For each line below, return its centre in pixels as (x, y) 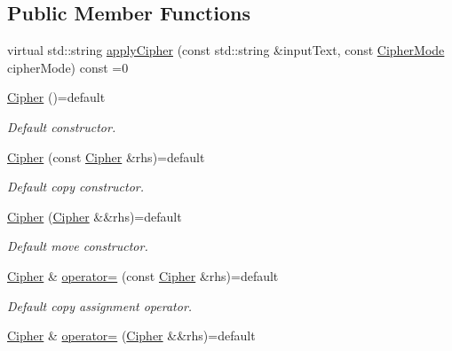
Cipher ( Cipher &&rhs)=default (95, 216)
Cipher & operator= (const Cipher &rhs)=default (143, 275)
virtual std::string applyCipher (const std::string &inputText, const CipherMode (226, 50)
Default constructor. (62, 126)
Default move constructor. (78, 246)
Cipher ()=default (56, 97)
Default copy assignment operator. (100, 305)
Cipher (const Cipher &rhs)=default (106, 156)
